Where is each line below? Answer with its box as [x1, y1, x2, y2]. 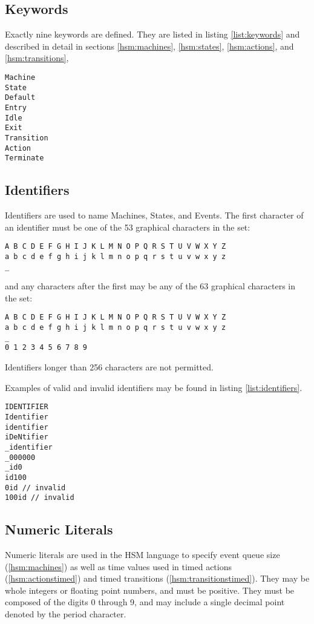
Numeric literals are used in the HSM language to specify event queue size [5, 548, 280, 561]
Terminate [5, 154, 44, 163]
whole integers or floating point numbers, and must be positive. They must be [5, 583, 295, 596]
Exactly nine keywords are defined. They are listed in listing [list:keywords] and [5, 28, 300, 41]
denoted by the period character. [5, 607, 126, 620]
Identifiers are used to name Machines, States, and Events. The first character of [5, 209, 304, 222]
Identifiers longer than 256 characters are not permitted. [5, 361, 214, 373]
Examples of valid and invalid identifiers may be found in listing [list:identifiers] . [5, 381, 303, 393]
